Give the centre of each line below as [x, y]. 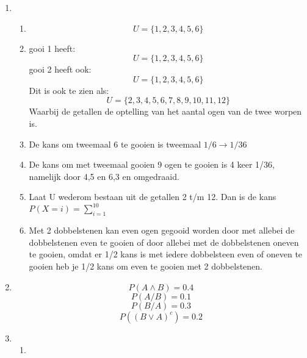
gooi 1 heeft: [52, 48]
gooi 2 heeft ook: [60, 69]
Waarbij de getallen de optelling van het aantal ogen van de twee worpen [165, 111]
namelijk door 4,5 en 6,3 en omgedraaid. [104, 176]
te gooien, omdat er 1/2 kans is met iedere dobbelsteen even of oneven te [166, 254]
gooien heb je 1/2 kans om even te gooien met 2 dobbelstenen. [146, 266]
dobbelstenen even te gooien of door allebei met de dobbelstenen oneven [164, 242]
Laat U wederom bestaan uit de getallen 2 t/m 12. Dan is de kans [153, 197]
